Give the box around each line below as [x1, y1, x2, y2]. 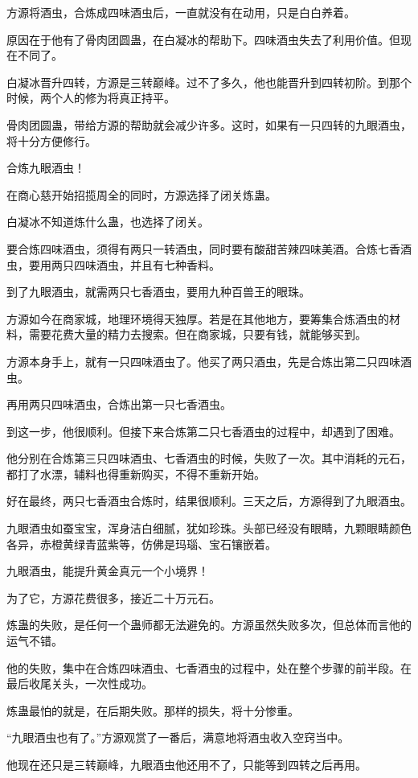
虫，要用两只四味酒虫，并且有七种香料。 [6, 256, 220, 273]
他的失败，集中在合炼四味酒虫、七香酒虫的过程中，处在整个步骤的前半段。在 [6, 659, 412, 676]
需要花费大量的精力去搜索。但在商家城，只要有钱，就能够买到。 [28, 326, 367, 343]
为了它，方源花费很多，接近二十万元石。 [6, 589, 220, 606]
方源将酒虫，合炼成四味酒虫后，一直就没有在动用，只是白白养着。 [6, 4, 355, 20]
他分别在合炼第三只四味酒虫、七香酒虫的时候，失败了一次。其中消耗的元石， [6, 450, 412, 467]
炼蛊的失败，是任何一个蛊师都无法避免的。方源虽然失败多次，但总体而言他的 [6, 616, 412, 633]
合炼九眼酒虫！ [6, 159, 85, 176]
